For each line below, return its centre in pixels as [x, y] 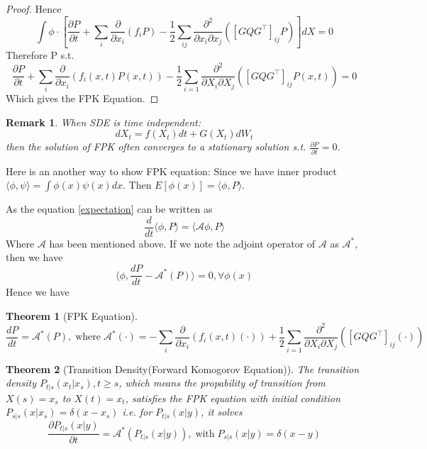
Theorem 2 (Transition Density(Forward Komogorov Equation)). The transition [183, 368]
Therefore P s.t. [40, 55]
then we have [34, 257]
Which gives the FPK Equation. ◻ [82, 98]
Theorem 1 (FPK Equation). [72, 315]
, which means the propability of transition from [222, 383]
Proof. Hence [34, 9]
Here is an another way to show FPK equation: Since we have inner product [171, 171]
